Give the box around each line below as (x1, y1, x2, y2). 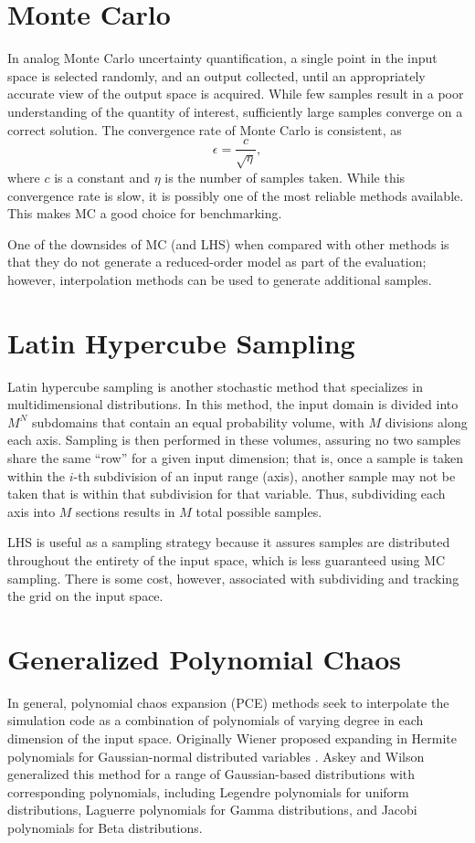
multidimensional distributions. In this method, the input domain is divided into (7, 395, 459, 414)
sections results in (76, 501, 175, 521)
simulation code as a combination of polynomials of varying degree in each (7, 711, 424, 730)
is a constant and (54, 167, 150, 186)
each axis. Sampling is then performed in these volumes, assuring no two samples (7, 430, 461, 449)
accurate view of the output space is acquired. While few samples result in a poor (7, 84, 464, 103)
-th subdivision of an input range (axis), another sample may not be (73, 466, 456, 485)
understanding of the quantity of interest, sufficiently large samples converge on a (7, 101, 463, 121)
